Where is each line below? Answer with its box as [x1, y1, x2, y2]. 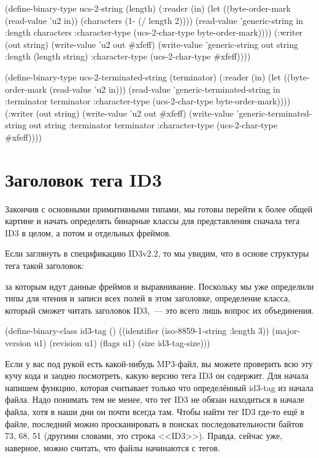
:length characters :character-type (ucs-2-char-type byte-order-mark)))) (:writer [5, 26, 303, 39]
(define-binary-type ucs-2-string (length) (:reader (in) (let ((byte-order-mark [5, 2, 291, 14]
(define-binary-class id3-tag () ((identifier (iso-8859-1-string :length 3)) [5, 324, 269, 337]
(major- [272, 324, 301, 337]
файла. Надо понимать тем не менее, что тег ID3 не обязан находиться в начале [5, 393, 305, 406]
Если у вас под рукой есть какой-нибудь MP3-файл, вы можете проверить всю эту [5, 357, 313, 370]
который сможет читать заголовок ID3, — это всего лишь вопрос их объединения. [5, 303, 314, 316]
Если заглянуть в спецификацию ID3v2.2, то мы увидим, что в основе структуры [5, 247, 309, 260]
